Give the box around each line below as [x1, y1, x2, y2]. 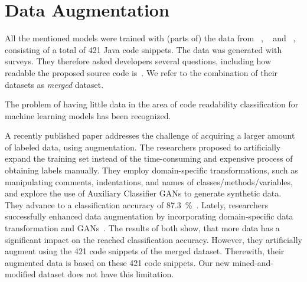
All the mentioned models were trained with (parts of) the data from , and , [5, 32, 296, 44]
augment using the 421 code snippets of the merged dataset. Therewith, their [5, 245, 285, 257]
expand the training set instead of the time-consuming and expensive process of [5, 152, 293, 165]
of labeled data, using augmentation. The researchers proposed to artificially [5, 140, 281, 153]
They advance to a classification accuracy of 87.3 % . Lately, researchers [5, 198, 268, 211]
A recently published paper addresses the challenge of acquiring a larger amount [5, 129, 295, 142]
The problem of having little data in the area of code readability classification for [5, 98, 299, 110]
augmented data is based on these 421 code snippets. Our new [5, 256, 230, 268]
